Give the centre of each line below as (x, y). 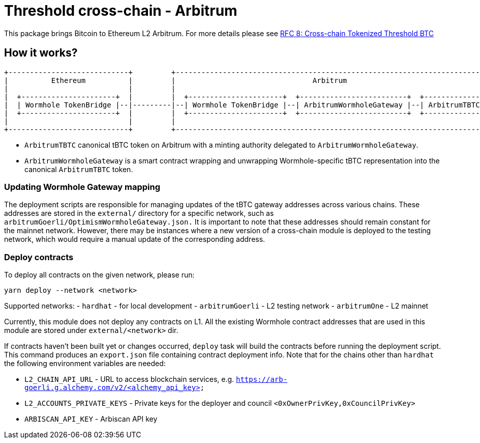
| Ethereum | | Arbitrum (176, 80)
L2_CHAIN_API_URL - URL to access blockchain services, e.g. (129, 379)
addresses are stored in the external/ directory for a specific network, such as (139, 213)
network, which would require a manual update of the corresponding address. (135, 239)
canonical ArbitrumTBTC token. (79, 169)
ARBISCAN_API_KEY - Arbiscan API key (91, 419)
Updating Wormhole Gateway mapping (82, 187)
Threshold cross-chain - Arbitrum (121, 11)
